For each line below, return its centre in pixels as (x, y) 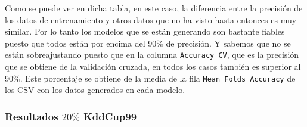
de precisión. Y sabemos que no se (228, 43)
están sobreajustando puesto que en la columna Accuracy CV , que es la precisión (152, 55)
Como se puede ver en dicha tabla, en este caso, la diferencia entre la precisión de (154, 8)
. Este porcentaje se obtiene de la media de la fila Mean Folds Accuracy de (158, 78)
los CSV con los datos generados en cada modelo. (95, 90)
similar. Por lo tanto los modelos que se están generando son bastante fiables (145, 31)
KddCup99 (110, 116)
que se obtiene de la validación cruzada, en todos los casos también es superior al (153, 66)
